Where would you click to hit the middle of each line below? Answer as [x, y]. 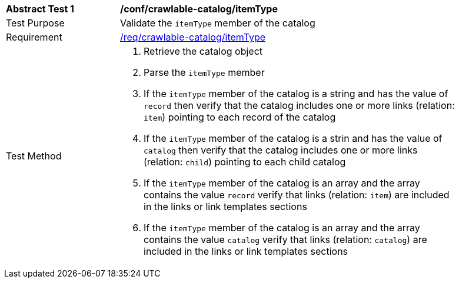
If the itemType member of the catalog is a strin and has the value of [293, 138]
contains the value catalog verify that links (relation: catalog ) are [285, 239]
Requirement [34, 37]
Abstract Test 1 [40, 9]
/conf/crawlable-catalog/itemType [199, 9]
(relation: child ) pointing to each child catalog [245, 162]
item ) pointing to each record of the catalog [240, 117]
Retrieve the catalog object [203, 51]
